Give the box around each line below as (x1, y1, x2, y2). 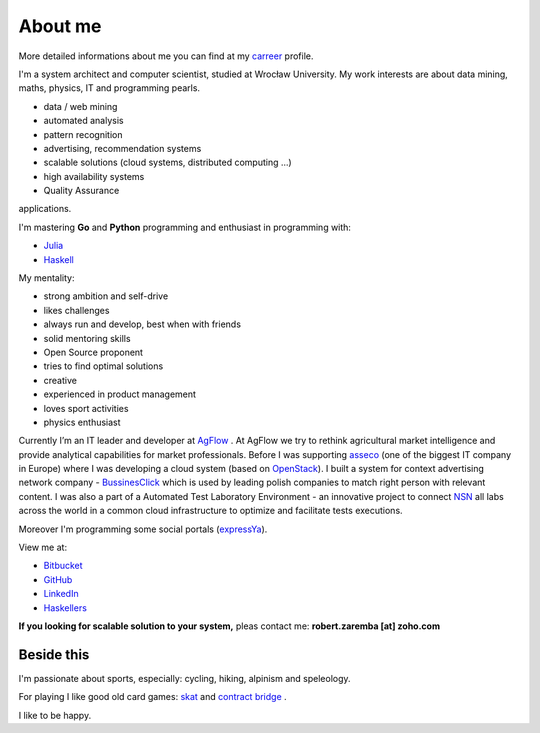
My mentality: (18, 272, 75, 284)
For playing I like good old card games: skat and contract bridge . (18, 691, 287, 703)
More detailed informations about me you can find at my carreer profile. (18, 50, 314, 62)
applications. (18, 203, 72, 215)
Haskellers (43, 601, 87, 614)
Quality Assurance (43, 185, 120, 197)
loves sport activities (43, 402, 129, 414)
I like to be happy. (18, 709, 92, 721)
